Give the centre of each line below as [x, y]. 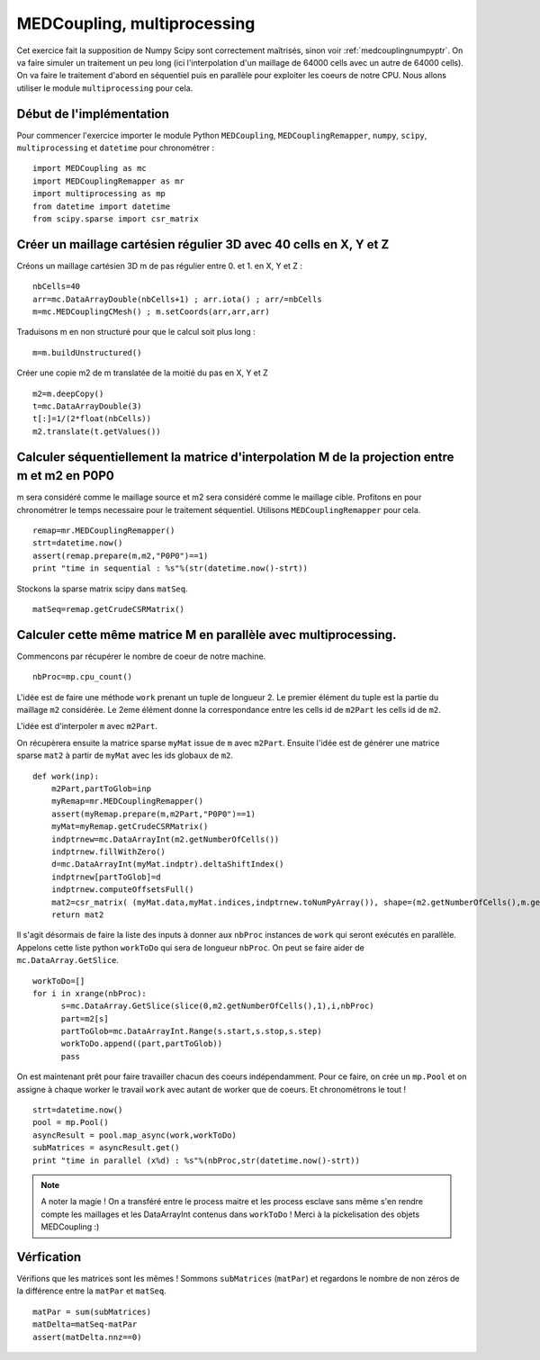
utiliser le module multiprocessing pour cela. [105, 88]
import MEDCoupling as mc [90, 168]
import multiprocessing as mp [99, 194]
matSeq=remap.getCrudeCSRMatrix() [108, 609]
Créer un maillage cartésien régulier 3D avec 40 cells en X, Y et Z [203, 244]
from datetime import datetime [102, 206]
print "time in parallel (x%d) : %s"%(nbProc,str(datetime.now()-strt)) [196, 1160]
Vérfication [49, 1257]
